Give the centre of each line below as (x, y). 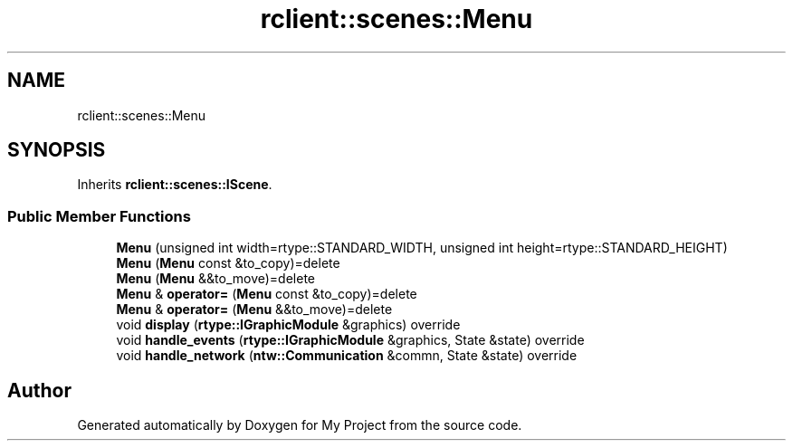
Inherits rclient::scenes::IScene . (175, 185)
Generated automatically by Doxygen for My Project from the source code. (300, 425)
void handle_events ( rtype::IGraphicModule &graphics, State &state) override (350, 340)
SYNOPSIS (57, 150)
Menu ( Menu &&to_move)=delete (216, 279)
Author (39, 390)
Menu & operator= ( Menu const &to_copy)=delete (267, 294)
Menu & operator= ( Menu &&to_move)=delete (254, 310)
